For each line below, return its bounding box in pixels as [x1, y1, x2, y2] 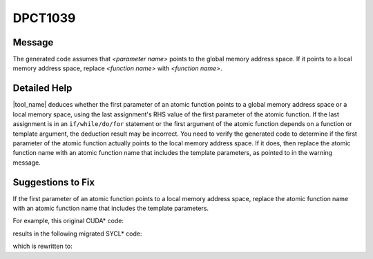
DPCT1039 [12, 10, 76, 25]
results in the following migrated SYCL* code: [12, 229, 142, 238]
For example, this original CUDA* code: [12, 217, 124, 225]
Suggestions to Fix [12, 176, 95, 188]
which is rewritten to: [12, 242, 73, 251]
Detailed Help [12, 83, 73, 94]
